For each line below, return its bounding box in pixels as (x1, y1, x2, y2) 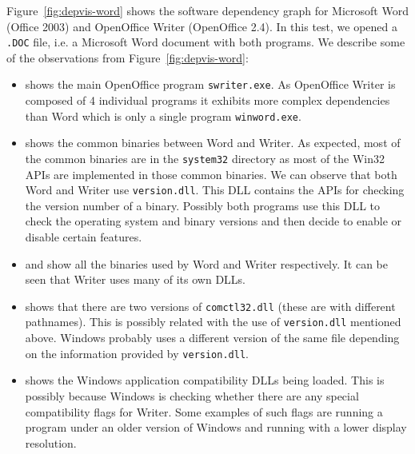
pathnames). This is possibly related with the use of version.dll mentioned (25, 313, 401, 330)
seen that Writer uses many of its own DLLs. (25, 271, 245, 288)
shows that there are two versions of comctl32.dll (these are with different (25, 297, 396, 314)
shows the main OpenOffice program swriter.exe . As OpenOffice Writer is (25, 76, 396, 93)
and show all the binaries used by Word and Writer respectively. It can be (25, 255, 388, 272)
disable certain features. (25, 229, 142, 245)
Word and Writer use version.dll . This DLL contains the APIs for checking (25, 181, 405, 198)
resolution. (25, 434, 77, 451)
